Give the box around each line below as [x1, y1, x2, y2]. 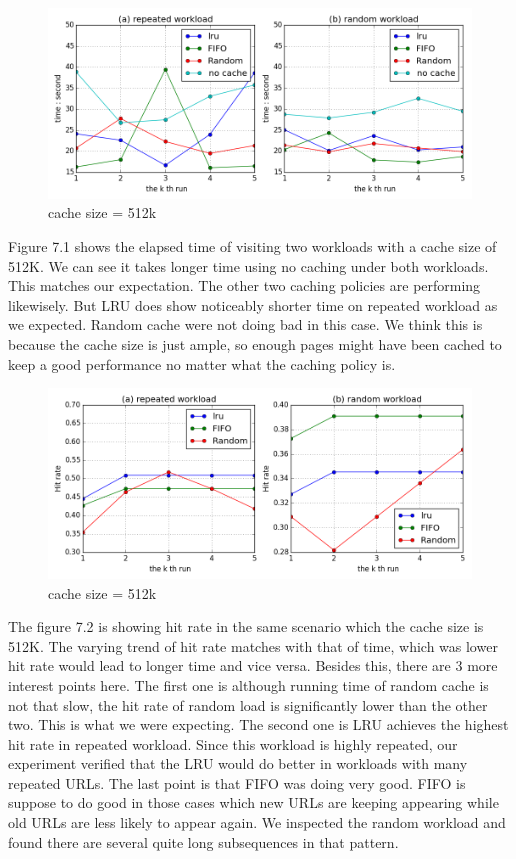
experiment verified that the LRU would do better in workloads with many [8, 753, 468, 774]
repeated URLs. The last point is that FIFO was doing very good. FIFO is [8, 772, 466, 793]
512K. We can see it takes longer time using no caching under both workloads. [8, 255, 489, 276]
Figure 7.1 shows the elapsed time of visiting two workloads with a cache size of [8, 235, 497, 256]
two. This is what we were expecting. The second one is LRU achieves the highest [8, 714, 509, 735]
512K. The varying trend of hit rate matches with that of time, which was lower [8, 635, 498, 656]
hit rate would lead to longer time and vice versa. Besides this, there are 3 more [8, 655, 498, 676]
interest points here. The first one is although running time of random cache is [8, 674, 489, 695]
